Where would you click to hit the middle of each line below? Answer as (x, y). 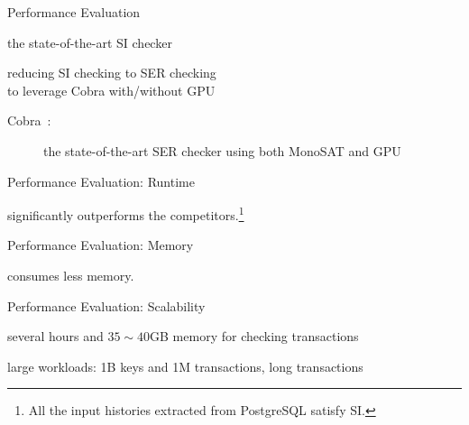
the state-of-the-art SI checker (90, 42)
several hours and (55, 336)
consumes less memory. (71, 275)
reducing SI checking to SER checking (112, 73)
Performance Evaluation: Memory (101, 245)
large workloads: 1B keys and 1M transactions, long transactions (185, 366)
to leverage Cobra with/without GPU (111, 90)
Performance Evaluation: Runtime (101, 181)
